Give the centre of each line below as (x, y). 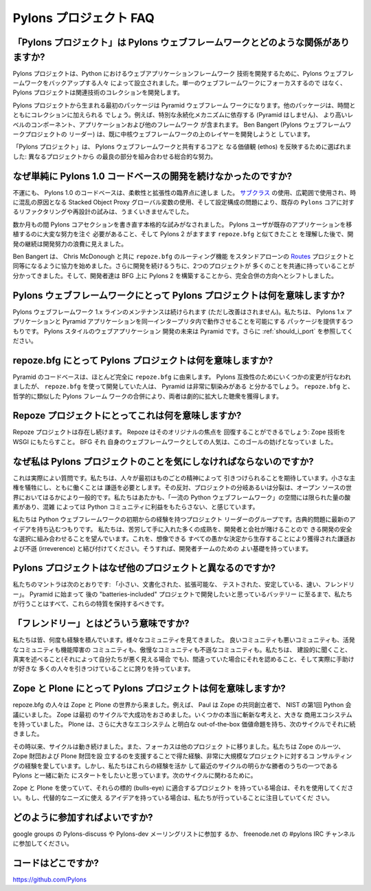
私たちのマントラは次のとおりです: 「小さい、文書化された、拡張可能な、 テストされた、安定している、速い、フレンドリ (184, 585)
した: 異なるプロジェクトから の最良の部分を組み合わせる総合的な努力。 (114, 156)
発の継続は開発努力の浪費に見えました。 (70, 244)
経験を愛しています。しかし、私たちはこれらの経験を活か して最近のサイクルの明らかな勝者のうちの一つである (181, 766)
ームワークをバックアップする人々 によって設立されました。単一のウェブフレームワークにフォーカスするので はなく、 (179, 83)
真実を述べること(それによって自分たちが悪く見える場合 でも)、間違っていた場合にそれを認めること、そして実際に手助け (183, 659)
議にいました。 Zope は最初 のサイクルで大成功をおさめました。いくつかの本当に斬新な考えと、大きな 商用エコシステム (183, 714)
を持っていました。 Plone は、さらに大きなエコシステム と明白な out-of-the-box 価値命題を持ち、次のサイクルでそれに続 (184, 724)
